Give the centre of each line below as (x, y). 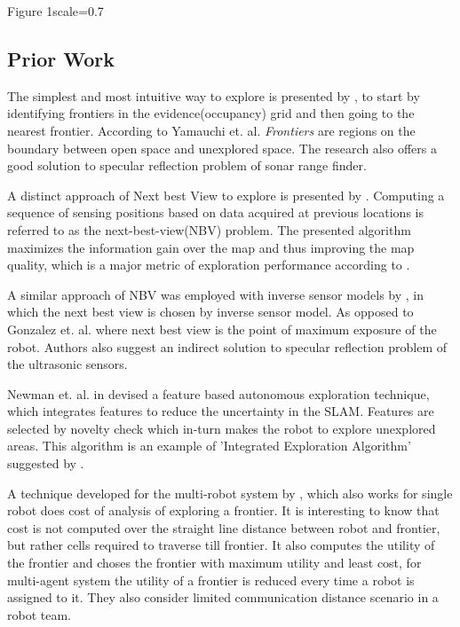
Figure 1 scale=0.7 (56, 11)
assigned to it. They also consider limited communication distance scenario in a (223, 597)
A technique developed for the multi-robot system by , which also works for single (230, 493)
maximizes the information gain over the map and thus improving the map (211, 247)
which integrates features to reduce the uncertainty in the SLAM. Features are (221, 411)
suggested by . (46, 463)
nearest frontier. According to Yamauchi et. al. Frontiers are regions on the (211, 130)
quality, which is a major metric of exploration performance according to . (209, 265)
